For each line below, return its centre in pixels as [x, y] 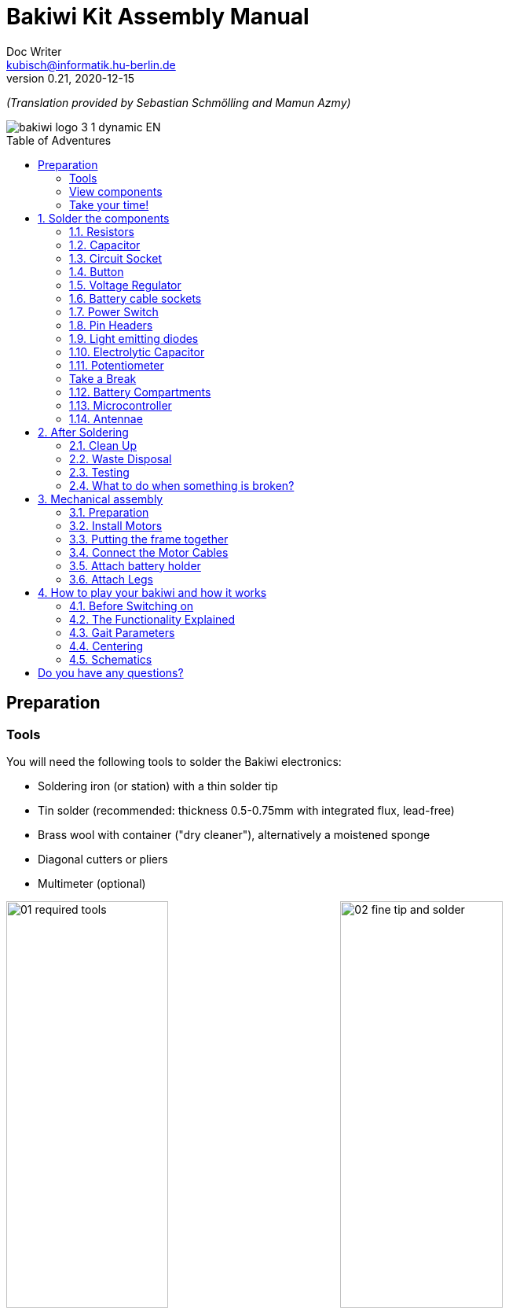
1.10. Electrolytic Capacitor [137, 352]
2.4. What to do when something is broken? [182, 485]
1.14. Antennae [106, 418]
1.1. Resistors [102, 231]
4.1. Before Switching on [132, 605]
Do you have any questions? [111, 672]
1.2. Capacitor [105, 245]
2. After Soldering [83, 432]
